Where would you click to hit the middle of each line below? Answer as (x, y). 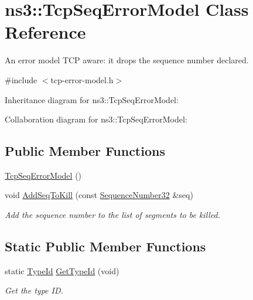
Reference (45, 32)
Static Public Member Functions (105, 246)
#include (21, 79)
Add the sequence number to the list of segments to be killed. (113, 215)
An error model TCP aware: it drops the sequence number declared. (127, 60)
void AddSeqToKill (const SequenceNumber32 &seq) (99, 195)
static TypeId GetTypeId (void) (62, 270)
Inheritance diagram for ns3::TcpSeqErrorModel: (92, 99)
